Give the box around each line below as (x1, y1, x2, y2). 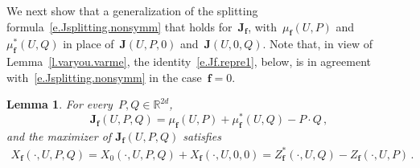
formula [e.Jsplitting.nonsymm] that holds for (6, 18, 233, 35)
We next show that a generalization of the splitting (6, 2, 258, 18)
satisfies (183, 127, 221, 144)
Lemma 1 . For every (6, 96, 113, 113)
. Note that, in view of (262, 35, 373, 52)
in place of (63, 35, 114, 52)
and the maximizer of (6, 127, 112, 144)
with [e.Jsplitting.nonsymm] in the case (6, 68, 202, 85)
